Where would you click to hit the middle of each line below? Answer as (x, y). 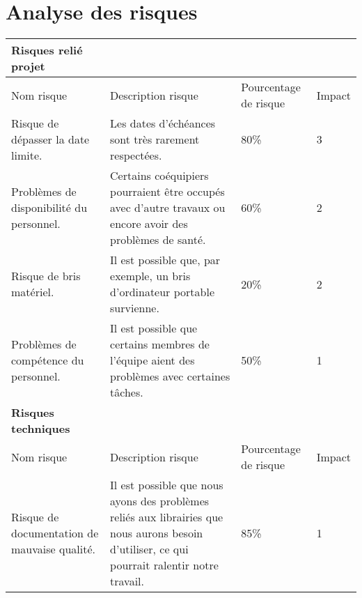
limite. (27, 155)
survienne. (135, 308)
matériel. (33, 292)
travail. (127, 581)
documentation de (55, 533)
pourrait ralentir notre (164, 565)
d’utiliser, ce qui (149, 549)
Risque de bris (46, 276)
